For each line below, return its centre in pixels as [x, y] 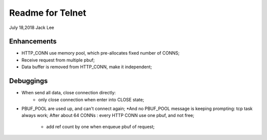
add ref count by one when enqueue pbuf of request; [100, 126]
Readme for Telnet [48, 13]
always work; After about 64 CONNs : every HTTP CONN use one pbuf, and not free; [108, 115]
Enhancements [33, 42]
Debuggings [28, 81]
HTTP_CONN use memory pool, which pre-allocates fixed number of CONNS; [101, 53]
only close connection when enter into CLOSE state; [91, 99]
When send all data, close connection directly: [69, 93]
